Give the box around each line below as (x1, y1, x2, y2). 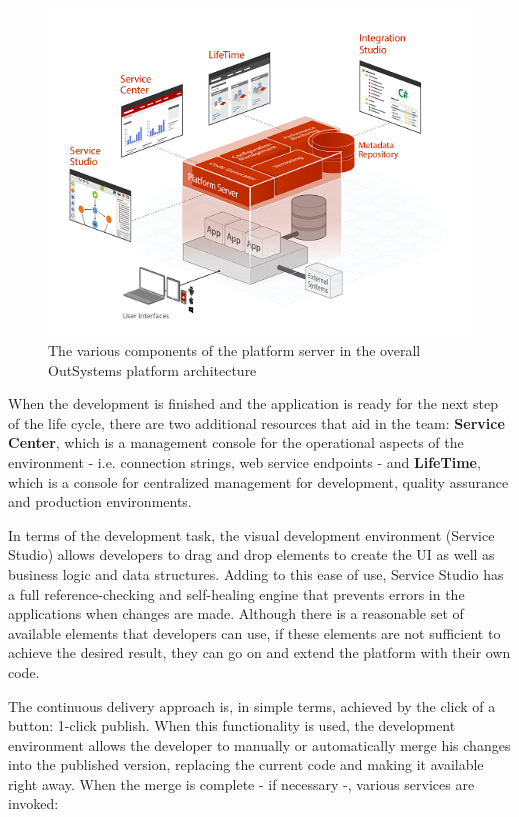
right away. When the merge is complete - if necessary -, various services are (8, 773, 475, 794)
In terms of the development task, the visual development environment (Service (8, 524, 495, 545)
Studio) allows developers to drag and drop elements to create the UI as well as (8, 544, 495, 565)
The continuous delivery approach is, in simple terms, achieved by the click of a (8, 695, 496, 716)
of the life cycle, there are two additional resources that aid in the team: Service (8, 412, 505, 433)
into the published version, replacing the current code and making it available (8, 754, 484, 775)
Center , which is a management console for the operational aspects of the (8, 432, 464, 453)
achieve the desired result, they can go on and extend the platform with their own (8, 642, 511, 663)
